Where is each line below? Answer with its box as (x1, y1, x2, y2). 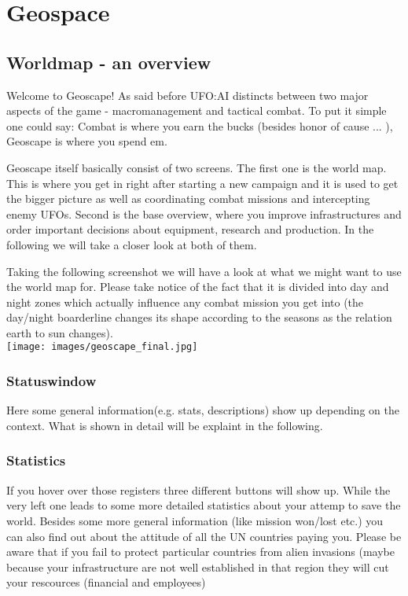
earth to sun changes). (6, 324, 113, 340)
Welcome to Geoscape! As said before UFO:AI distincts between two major (6, 86, 369, 103)
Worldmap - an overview (6, 50, 211, 74)
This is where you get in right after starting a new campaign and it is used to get (6, 175, 399, 191)
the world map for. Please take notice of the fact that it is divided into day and (6, 278, 389, 295)
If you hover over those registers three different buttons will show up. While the (6, 481, 391, 498)
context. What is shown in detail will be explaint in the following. (6, 417, 323, 433)
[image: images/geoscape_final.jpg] (6, 341, 198, 353)
